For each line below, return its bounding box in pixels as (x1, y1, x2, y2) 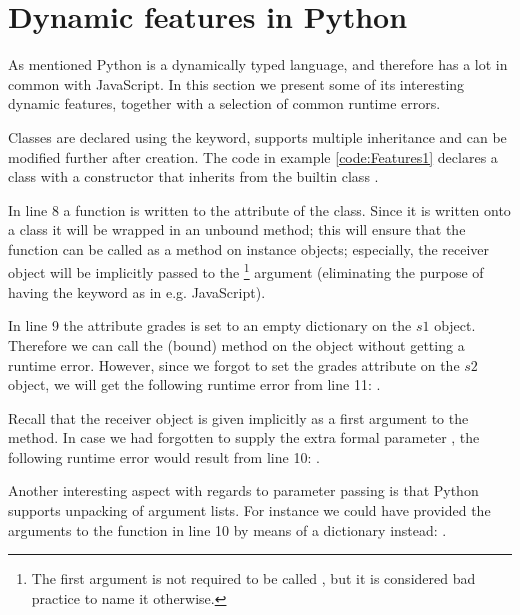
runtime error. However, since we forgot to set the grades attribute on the (8, 354, 460, 375)
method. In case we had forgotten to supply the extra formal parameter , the (8, 427, 480, 448)
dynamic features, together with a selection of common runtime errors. (8, 93, 441, 114)
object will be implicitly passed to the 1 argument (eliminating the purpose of (8, 259, 484, 283)
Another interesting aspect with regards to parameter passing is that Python (8, 480, 479, 501)
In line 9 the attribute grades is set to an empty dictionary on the (8, 315, 412, 336)
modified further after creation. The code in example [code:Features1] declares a (8, 146, 498, 167)
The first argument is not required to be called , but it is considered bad (31, 568, 476, 589)
